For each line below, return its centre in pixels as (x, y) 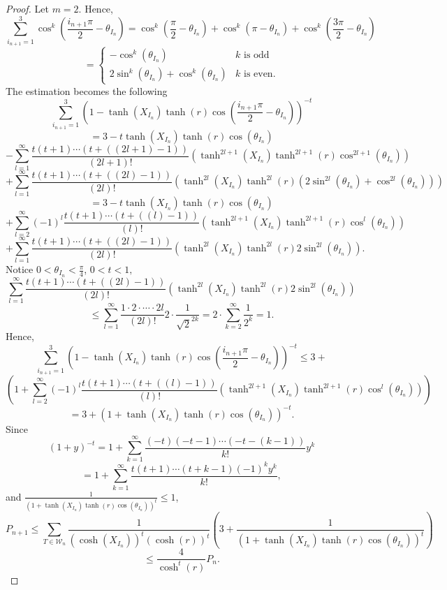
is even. (259, 74)
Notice (20, 269)
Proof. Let (27, 8)
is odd (256, 56)
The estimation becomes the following (87, 90)
